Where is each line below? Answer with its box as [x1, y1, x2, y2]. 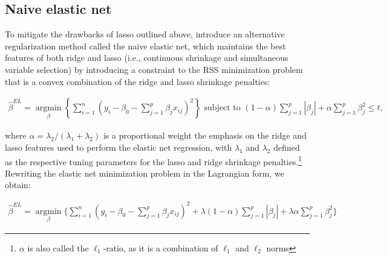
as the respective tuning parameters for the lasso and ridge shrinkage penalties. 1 [5, 153, 302, 168]
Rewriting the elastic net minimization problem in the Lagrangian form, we [5, 166, 284, 179]
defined [273, 141, 300, 154]
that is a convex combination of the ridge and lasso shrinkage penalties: [5, 75, 270, 87]
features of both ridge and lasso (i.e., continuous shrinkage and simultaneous [5, 51, 288, 64]
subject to [204, 104, 241, 113]
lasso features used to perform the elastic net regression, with [5, 141, 232, 154]
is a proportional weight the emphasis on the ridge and [103, 129, 307, 142]
